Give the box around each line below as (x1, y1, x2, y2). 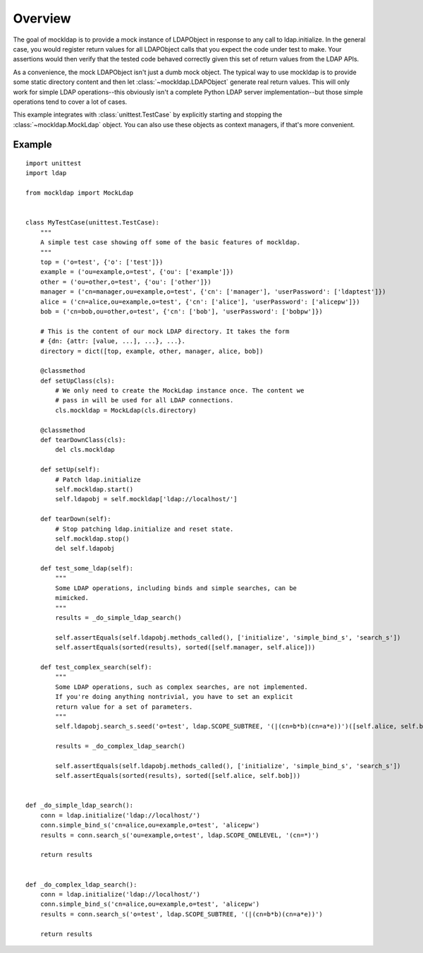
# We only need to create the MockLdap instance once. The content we (55, 387, 305, 395)
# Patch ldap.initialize (55, 475, 141, 484)
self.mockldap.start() (55, 485, 134, 493)
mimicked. (55, 594, 90, 602)
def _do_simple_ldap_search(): (25, 801, 134, 810)
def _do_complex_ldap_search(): (25, 880, 137, 889)
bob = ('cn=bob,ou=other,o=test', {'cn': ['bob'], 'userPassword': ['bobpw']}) (39, 307, 324, 316)
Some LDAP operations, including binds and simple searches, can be (55, 584, 298, 592)
